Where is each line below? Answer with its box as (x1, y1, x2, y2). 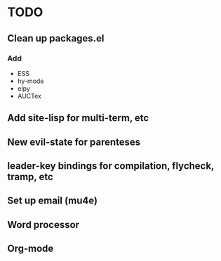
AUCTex (17, 91, 42, 100)
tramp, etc (7, 171, 54, 183)
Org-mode (7, 243, 54, 255)
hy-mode (17, 77, 44, 85)
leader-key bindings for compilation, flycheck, (7, 160, 214, 172)
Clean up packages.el (7, 32, 105, 44)
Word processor (7, 219, 79, 231)
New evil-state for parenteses (7, 136, 141, 148)
